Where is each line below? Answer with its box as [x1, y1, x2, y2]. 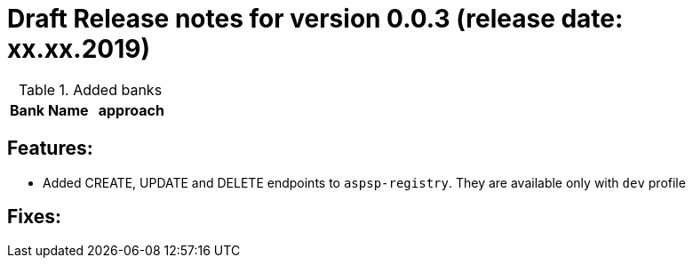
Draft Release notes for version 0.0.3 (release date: [7, 4, 624, 34]
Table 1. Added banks [18, 80, 163, 99]
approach [98, 100, 164, 119]
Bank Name [10, 100, 89, 119]
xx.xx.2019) [7, 34, 150, 64]
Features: [7, 137, 93, 160]
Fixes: [7, 205, 62, 229]
